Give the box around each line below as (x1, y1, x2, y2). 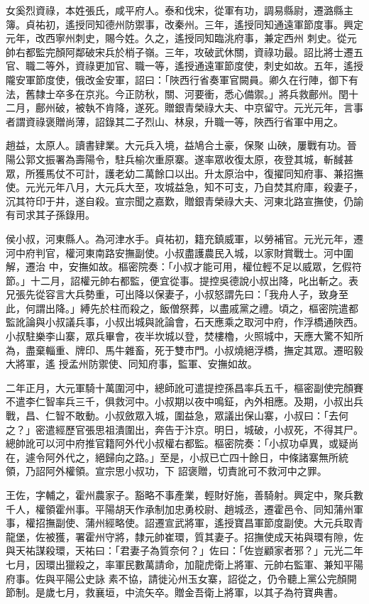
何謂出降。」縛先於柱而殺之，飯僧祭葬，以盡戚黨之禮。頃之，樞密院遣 (25, 300, 348, 315)
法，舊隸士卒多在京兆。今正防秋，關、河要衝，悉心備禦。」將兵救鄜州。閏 (6, 86, 348, 101)
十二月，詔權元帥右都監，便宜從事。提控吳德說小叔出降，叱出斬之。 (30, 273, 348, 287)
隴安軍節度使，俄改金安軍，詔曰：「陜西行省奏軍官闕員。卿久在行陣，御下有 (6, 72, 358, 87)
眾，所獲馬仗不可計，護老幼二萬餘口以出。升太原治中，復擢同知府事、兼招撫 (6, 165, 363, 180)
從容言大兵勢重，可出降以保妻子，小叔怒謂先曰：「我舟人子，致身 (35, 287, 338, 302)
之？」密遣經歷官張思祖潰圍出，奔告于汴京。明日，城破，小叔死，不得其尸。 (6, 422, 363, 436)
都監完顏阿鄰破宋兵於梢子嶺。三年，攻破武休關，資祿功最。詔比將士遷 (25, 44, 353, 59)
